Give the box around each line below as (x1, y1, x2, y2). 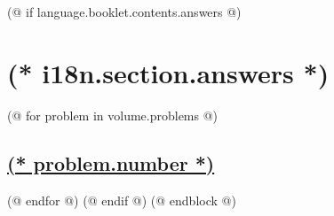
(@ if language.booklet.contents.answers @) (7, 3, 242, 20)
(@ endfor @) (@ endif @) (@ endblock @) (7, 190, 236, 209)
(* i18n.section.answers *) (7, 54, 330, 90)
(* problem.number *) (7, 149, 215, 176)
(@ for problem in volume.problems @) (7, 105, 219, 124)
